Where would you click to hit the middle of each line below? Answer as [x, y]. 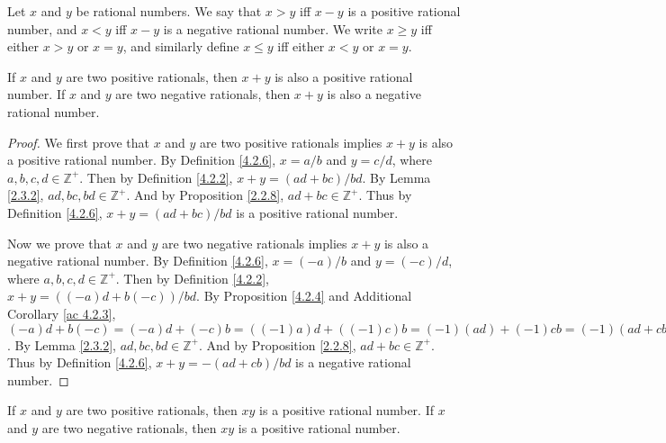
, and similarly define [181, 46]
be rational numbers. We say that [169, 11]
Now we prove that [59, 243]
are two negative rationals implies [255, 243]
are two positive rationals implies [291, 142]
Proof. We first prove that [78, 142]
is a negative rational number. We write [273, 28]
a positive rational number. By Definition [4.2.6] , [142, 160]
